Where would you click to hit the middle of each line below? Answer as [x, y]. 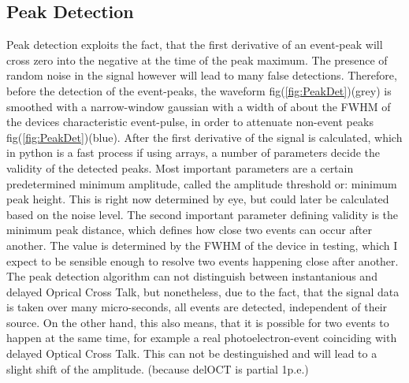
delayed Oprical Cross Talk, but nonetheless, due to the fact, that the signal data [203, 291]
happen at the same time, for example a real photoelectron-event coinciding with [202, 338]
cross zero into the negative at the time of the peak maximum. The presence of [197, 59]
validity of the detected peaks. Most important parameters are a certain [180, 167]
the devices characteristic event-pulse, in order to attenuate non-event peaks [190, 122]
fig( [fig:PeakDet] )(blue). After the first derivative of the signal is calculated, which [204, 137]
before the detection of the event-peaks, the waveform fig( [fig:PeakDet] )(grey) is [199, 90]
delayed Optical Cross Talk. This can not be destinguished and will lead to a [192, 353]
